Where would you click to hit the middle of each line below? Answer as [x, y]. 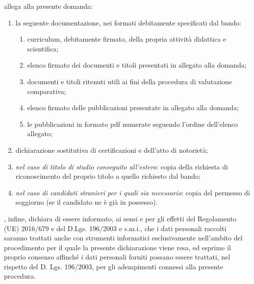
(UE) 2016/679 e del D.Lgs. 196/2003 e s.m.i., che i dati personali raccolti [115, 228]
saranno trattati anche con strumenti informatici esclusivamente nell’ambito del [123, 238]
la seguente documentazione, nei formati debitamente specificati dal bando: [128, 22]
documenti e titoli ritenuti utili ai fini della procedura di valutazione [130, 81]
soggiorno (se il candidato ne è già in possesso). [87, 202]
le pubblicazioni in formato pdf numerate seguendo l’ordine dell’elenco [133, 124]
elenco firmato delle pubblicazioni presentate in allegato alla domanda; [133, 107]
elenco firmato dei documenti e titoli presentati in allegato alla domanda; [137, 65]
